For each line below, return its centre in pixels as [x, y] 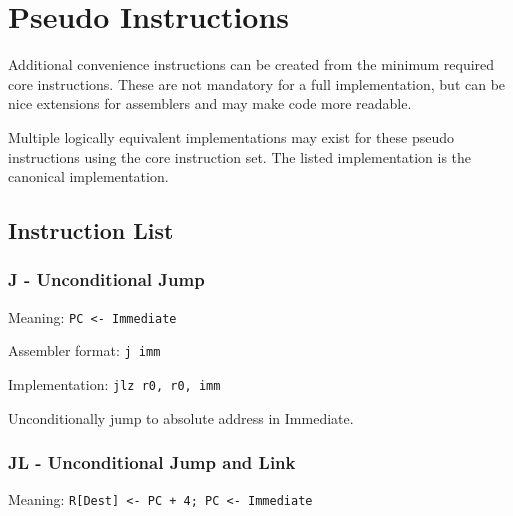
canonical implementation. [88, 176]
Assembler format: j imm [84, 350]
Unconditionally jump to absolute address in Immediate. [181, 417]
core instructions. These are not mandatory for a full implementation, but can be [257, 83]
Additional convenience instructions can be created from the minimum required [251, 64]
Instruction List [91, 230]
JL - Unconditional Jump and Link [152, 462]
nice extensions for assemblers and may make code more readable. [210, 103]
